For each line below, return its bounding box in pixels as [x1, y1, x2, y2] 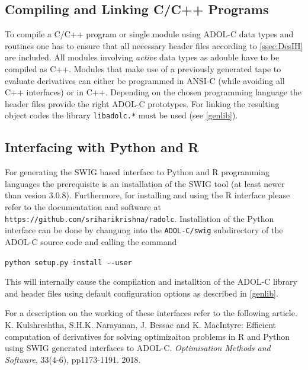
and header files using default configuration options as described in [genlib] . [5, 287, 278, 299]
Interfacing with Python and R [5, 138, 199, 156]
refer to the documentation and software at [5, 201, 161, 213]
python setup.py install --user [5, 258, 132, 267]
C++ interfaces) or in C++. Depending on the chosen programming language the [5, 86, 302, 98]
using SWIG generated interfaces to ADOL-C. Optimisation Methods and [5, 342, 271, 354]
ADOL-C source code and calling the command [5, 235, 177, 247]
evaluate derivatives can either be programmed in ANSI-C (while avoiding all [5, 74, 285, 86]
